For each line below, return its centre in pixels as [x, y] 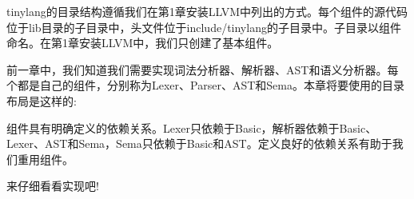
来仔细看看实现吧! [53, 186]
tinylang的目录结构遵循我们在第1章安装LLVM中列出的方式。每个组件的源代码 [207, 11]
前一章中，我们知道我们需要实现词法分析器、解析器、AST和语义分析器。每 [203, 69]
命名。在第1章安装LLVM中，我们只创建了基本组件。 [143, 43]
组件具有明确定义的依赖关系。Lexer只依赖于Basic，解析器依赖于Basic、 [192, 127]
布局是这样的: [42, 100]
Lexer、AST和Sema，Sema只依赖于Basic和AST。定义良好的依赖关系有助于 [199, 143]
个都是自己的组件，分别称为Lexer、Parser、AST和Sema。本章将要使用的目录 [205, 85]
